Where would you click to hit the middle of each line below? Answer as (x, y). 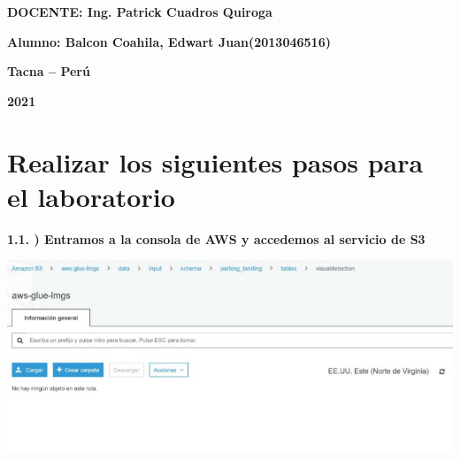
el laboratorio (91, 196)
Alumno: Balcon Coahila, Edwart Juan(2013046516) (169, 41)
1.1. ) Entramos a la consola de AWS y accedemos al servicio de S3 (216, 238)
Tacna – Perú (49, 71)
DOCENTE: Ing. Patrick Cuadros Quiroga (140, 11)
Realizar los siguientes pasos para (215, 161)
